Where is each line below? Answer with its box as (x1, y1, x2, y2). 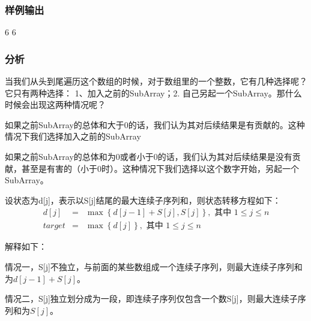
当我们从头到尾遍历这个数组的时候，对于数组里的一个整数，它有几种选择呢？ (5, 75, 307, 87)
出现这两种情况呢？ (29, 98, 106, 111)
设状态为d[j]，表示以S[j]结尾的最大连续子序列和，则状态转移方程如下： (5, 193, 281, 206)
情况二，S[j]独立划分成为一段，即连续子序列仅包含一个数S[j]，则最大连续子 (5, 292, 298, 305)
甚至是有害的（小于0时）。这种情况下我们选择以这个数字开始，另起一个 (21, 162, 299, 174)
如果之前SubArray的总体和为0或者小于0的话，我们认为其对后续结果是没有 (5, 150, 292, 162)
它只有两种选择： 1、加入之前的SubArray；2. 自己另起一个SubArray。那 (5, 86, 285, 99)
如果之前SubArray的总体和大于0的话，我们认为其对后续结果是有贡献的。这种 (5, 118, 305, 131)
